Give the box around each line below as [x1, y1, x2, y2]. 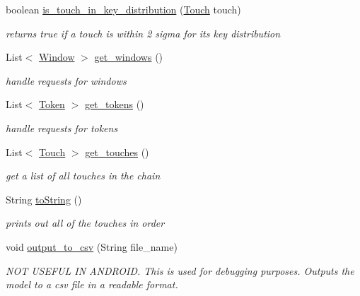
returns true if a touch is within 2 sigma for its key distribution [6, 25, 281, 40]
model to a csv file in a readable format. [6, 277, 178, 292]
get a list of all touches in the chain [6, 168, 161, 183]
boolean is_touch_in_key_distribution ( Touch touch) [6, 2, 241, 16]
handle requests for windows [6, 73, 127, 88]
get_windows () [94, 49, 163, 64]
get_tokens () [84, 97, 144, 112]
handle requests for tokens [6, 120, 118, 135]
